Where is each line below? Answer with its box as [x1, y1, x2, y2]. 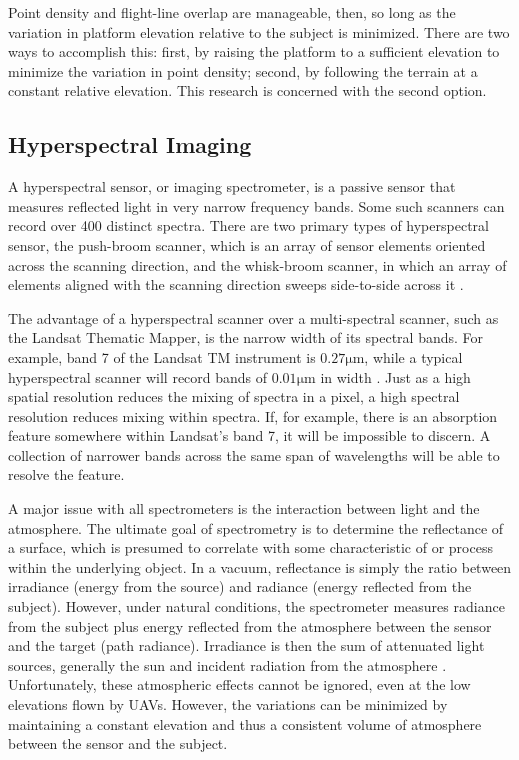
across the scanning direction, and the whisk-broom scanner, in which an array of [8, 254, 507, 275]
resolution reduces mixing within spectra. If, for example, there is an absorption [8, 405, 498, 426]
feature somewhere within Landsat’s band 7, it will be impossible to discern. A [8, 425, 491, 446]
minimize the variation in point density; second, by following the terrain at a [8, 60, 478, 81]
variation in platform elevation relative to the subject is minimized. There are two [8, 21, 510, 42]
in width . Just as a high [320, 366, 471, 387]
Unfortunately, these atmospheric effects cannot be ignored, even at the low [8, 674, 471, 695]
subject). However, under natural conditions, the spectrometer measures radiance [8, 596, 505, 617]
